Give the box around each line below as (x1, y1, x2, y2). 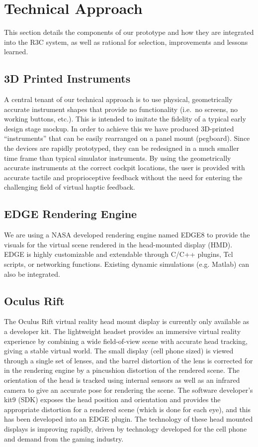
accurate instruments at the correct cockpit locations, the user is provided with (4, 162, 245, 173)
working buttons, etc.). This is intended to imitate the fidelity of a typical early (4, 113, 246, 124)
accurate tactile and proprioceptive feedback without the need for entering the (4, 172, 243, 182)
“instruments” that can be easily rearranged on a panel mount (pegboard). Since (4, 133, 250, 143)
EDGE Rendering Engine (4, 206, 137, 222)
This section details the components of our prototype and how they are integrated (4, 27, 254, 37)
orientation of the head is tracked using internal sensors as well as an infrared (4, 374, 240, 385)
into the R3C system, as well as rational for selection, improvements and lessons (4, 36, 248, 47)
